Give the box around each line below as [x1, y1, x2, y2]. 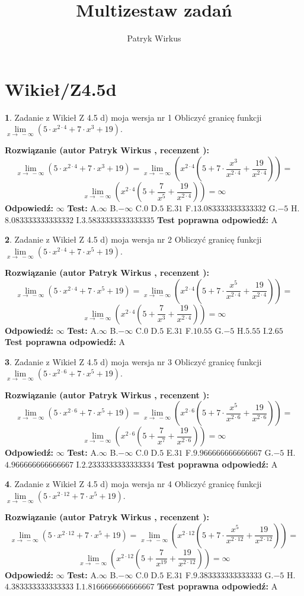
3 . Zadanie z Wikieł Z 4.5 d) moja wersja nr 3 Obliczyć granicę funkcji [5, 355, 262, 368]
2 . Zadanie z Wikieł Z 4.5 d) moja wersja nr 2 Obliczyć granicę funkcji [5, 233, 262, 246]
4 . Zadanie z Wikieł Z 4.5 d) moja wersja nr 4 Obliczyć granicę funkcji [5, 478, 262, 490]
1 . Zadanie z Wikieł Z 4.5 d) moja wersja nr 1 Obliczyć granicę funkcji [5, 111, 262, 123]
